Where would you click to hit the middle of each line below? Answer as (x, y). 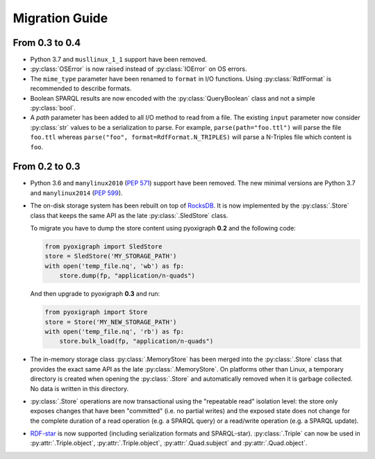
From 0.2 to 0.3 (47, 167)
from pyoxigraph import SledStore (103, 247)
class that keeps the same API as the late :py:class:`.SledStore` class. (129, 215)
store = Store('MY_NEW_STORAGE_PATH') (111, 322)
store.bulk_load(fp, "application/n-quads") (136, 341)
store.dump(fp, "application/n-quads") (127, 276)
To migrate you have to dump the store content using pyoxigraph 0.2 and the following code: (163, 228)
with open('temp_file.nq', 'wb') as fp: (114, 266)
